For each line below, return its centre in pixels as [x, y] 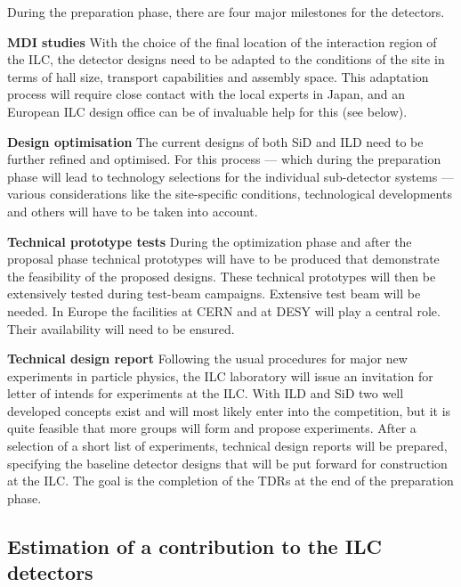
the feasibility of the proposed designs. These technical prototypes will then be [222, 276]
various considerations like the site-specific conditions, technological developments [230, 194]
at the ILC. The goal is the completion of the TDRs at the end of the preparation [230, 481]
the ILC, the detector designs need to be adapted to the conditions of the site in [226, 59]
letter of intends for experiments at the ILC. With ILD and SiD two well [206, 393]
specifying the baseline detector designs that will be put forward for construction [227, 463]
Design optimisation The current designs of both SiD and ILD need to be [215, 141]
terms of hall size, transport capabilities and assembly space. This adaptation [218, 76]
